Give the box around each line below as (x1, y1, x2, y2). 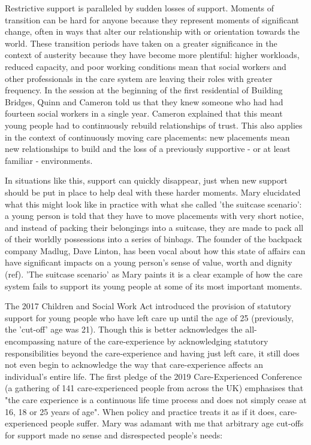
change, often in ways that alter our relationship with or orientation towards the (5, 25, 300, 38)
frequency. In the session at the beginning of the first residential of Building (5, 84, 283, 96)
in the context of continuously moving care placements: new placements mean (5, 130, 290, 143)
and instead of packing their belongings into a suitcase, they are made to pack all (5, 221, 304, 233)
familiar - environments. (5, 154, 93, 166)
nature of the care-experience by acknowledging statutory (58, 335, 268, 348)
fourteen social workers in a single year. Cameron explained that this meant (5, 107, 283, 120)
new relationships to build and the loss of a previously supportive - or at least (5, 142, 291, 155)
